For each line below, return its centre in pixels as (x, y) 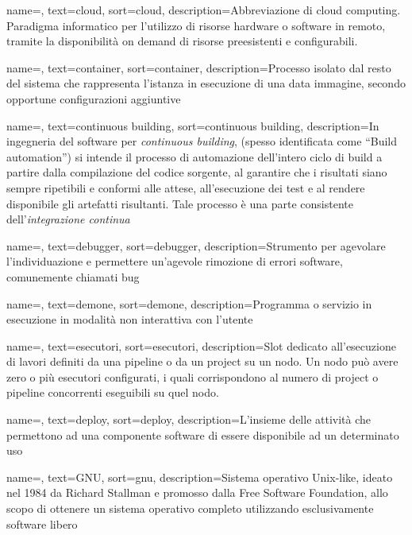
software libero (42, 523)
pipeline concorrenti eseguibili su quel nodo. (113, 392)
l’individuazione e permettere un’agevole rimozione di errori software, (175, 261)
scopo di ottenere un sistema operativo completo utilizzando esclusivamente (190, 508)
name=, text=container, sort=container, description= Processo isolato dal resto (199, 67)
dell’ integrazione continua (68, 219)
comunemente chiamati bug (73, 276)
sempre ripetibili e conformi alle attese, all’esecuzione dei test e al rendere (186, 187)
